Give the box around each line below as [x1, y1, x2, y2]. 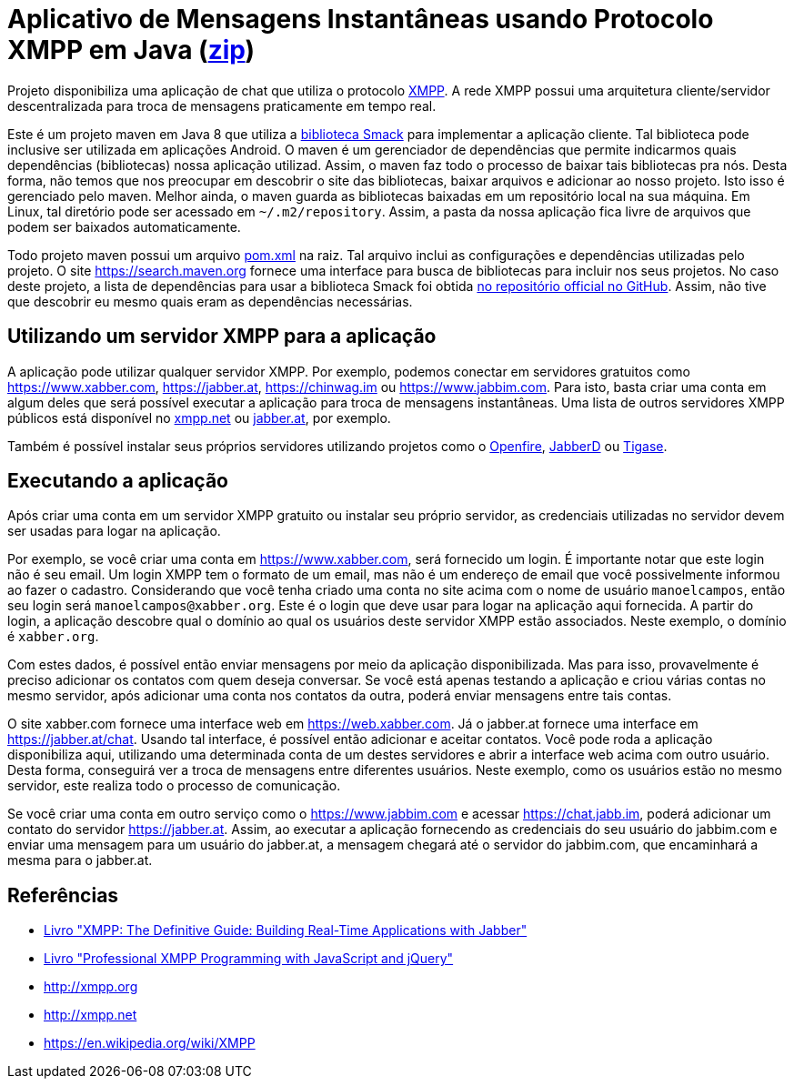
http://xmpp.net [44, 1007, 137, 1023]
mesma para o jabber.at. [7, 852, 153, 869]
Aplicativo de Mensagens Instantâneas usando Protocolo [7, 4, 714, 35]
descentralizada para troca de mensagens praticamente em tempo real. [7, 97, 437, 114]
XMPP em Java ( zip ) [7, 35, 256, 65]
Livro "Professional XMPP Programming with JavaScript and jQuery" [44, 950, 454, 967]
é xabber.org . [7, 628, 99, 645]
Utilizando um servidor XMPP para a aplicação [7, 325, 437, 348]
